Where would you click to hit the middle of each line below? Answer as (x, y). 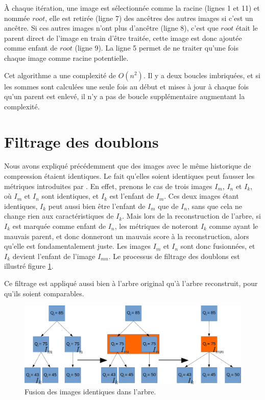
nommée (17, 18)
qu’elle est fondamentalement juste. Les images (78, 246)
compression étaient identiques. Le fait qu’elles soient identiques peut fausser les (129, 176)
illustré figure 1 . (29, 266)
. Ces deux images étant (201, 196)
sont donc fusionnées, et (218, 246)
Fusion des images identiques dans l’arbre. (90, 392)
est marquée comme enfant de (59, 226)
